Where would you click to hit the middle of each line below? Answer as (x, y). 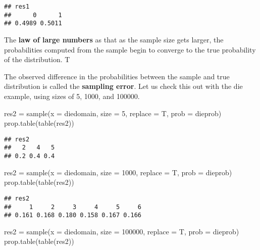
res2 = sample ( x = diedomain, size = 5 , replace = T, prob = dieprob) (113, 113)
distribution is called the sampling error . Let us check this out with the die (123, 86)
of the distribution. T (37, 59)
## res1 (17, 7)
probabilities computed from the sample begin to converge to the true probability (130, 49)
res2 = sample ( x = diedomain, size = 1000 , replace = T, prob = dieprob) (118, 172)
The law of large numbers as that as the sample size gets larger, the (114, 39)
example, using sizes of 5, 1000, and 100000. (72, 96)
